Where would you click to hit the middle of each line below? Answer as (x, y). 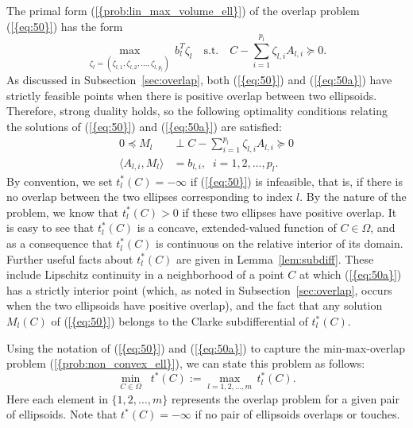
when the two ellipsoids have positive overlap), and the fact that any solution (195, 305)
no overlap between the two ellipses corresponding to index (150, 197)
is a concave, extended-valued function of (237, 227)
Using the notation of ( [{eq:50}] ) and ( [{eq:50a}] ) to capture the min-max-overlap (206, 347)
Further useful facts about (70, 258)
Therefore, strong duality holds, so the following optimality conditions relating (197, 111)
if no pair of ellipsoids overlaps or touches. (297, 414)
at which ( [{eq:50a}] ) (350, 274)
